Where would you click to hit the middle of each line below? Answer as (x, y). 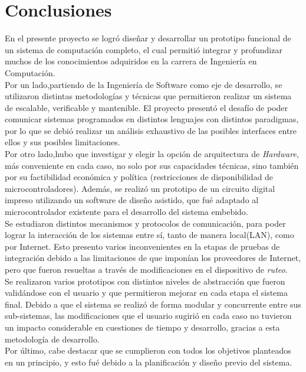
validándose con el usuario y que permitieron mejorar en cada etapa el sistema (146, 293)
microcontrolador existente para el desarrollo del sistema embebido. (126, 212)
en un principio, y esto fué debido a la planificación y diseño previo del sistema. (149, 362)
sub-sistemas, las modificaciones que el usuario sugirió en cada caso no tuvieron (148, 316)
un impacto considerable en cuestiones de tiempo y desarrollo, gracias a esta (142, 327)
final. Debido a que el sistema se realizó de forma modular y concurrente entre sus (153, 304)
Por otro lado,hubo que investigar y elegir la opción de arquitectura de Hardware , (152, 154)
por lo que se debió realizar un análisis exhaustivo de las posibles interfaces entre (151, 130)
